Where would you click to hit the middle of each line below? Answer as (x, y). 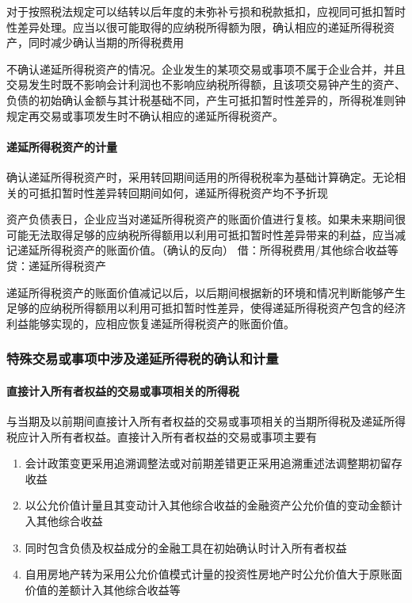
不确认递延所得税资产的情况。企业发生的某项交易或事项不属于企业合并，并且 (206, 69)
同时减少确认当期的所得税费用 (106, 42)
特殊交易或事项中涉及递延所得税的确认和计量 (143, 359)
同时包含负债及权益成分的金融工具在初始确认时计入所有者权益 (186, 547)
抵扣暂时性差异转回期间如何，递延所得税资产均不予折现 (183, 192)
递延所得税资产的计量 (62, 146)
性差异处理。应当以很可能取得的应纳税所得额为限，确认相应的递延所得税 (195, 27)
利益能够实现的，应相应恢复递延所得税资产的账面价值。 (151, 323)
